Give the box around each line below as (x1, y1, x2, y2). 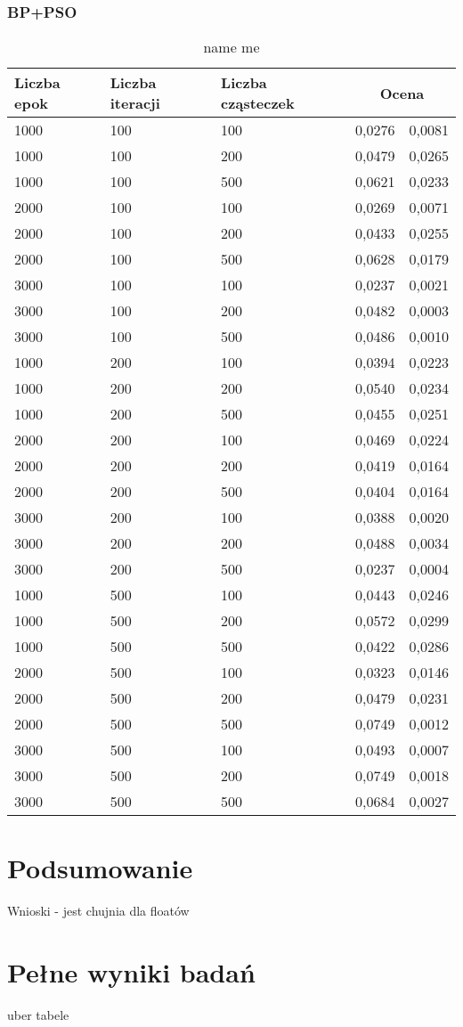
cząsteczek (221, 93, 295, 114)
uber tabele (7, 1006, 69, 1024)
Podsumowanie (7, 850, 193, 886)
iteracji (110, 93, 160, 114)
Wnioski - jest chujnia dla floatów (7, 901, 190, 920)
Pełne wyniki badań (7, 954, 256, 990)
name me (203, 37, 260, 58)
